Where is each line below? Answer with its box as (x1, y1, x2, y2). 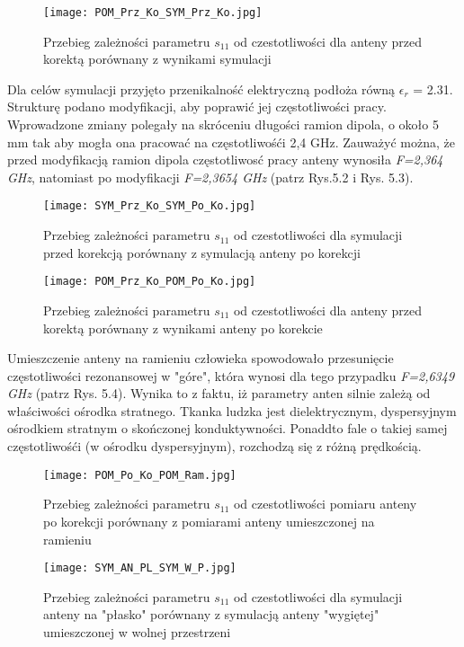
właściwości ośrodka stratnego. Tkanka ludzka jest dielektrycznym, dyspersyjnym (7, 401, 457, 420)
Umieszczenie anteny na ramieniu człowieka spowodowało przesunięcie (7, 349, 394, 368)
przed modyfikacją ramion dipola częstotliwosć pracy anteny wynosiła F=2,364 (7, 150, 443, 169)
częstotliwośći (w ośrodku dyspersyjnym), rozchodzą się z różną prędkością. (7, 437, 422, 456)
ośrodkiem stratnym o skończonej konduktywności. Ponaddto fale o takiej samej (7, 419, 448, 438)
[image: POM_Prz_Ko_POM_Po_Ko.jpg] (43, 275, 256, 288)
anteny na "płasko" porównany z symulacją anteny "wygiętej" (43, 605, 379, 624)
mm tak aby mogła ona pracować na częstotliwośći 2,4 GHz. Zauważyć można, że (7, 132, 455, 151)
